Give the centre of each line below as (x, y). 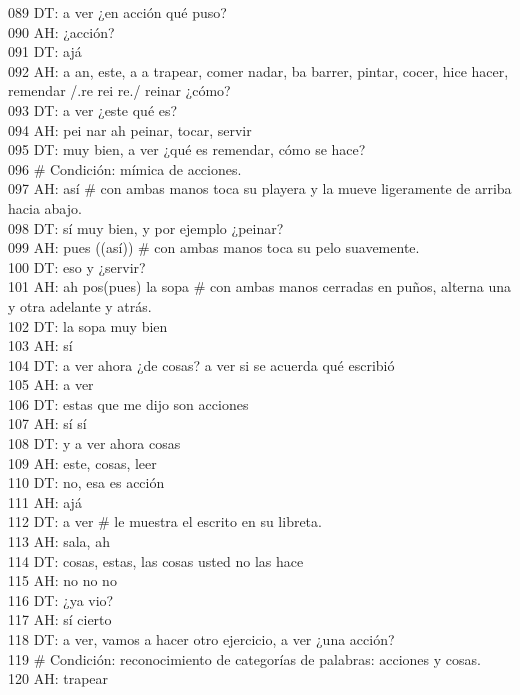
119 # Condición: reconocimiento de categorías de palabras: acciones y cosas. (244, 658)
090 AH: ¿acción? (61, 31)
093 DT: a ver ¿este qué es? (93, 109)
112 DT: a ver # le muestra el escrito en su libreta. (165, 521)
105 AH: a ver (51, 384)
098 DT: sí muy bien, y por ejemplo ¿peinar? (146, 227)
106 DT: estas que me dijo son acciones (128, 403)
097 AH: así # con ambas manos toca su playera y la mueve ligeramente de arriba (260, 188)
